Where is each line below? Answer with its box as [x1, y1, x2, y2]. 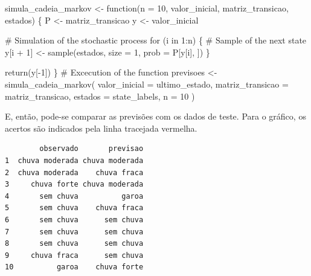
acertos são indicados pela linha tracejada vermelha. [5, 121, 197, 134]
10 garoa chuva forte [5, 263, 144, 272]
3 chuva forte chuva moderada [5, 180, 144, 189]
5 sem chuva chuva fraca [5, 204, 144, 213]
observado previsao [39, 144, 144, 153]
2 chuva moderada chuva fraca [5, 168, 144, 177]
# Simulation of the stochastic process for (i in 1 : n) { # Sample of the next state [5, 34, 307, 47]
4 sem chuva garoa [5, 191, 144, 201]
